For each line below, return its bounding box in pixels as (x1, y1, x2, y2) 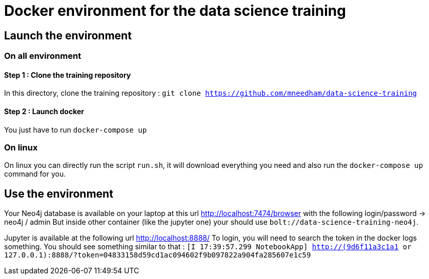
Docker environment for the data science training (4, 2, 346, 19)
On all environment (4, 51, 81, 61)
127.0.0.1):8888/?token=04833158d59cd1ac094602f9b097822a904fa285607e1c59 (4, 251, 311, 260)
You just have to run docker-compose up (4, 125, 147, 134)
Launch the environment (4, 29, 132, 42)
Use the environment (4, 187, 113, 200)
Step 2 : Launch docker (4, 107, 85, 116)
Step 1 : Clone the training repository (4, 70, 131, 79)
